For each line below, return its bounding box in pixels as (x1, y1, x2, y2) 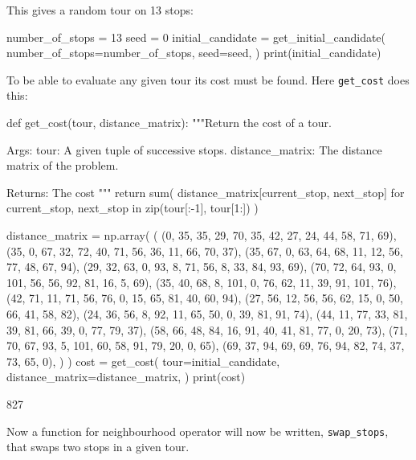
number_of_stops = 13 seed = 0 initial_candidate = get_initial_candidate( (6, 28, 386, 45)
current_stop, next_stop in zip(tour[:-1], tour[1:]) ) (6, 199, 259, 216)
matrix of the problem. (6, 157, 119, 174)
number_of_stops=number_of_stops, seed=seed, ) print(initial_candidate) (6, 44, 381, 61)
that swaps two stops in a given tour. (6, 438, 190, 455)
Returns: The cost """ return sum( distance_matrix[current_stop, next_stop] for (6, 183, 405, 200)
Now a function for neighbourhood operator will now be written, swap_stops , (6, 422, 389, 439)
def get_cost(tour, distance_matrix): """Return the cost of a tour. (6, 114, 332, 131)
